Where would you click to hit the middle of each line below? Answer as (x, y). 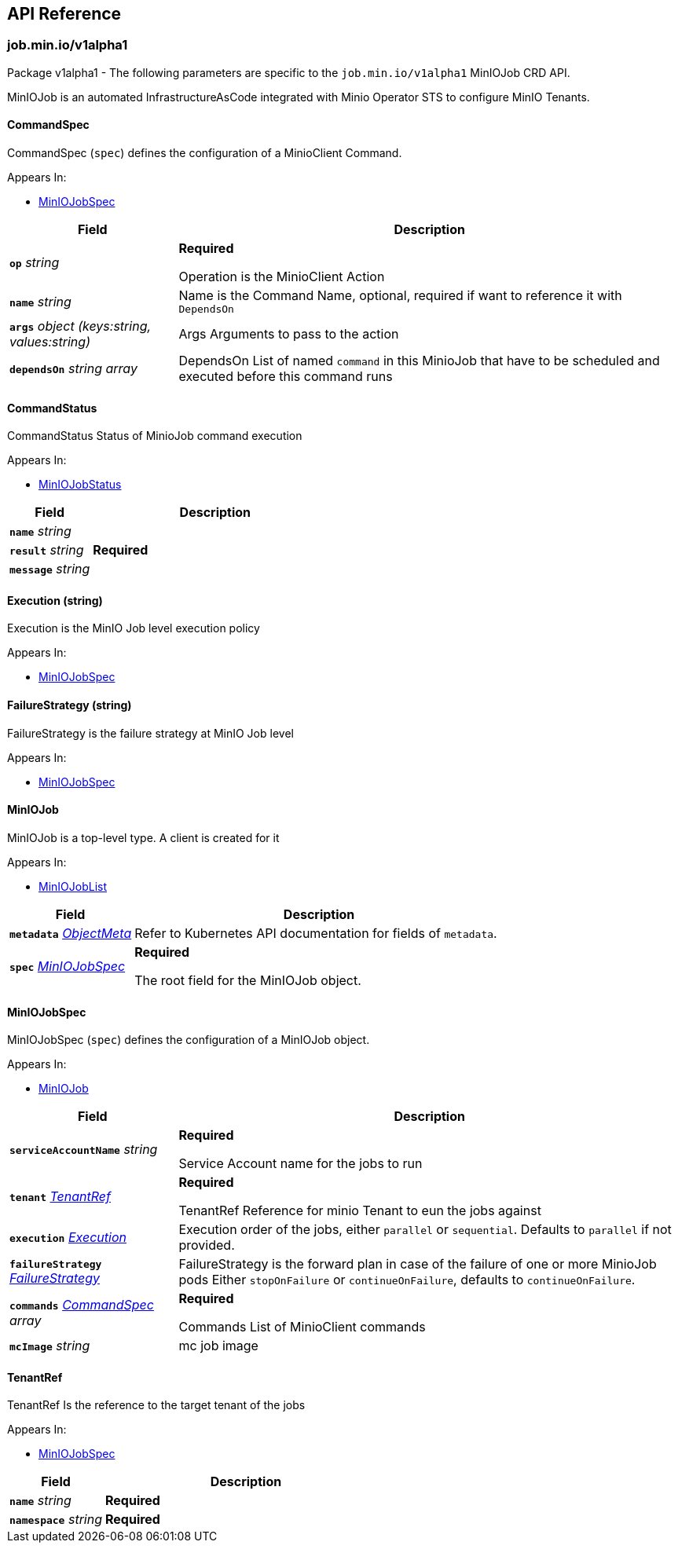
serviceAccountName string (84, 1150)
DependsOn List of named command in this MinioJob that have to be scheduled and (419, 361)
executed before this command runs (286, 377)
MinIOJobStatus (80, 485)
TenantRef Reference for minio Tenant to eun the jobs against (360, 1211)
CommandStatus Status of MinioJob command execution (155, 436)
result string (47, 550)
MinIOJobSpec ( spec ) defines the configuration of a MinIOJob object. (189, 1040)
